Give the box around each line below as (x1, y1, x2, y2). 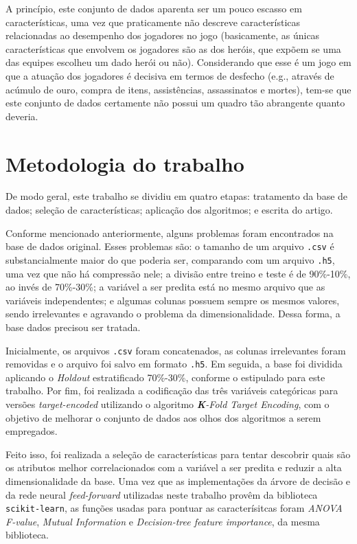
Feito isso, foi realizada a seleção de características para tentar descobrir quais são (5, 446, 351, 461)
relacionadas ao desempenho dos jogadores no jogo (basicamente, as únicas (5, 28, 320, 43)
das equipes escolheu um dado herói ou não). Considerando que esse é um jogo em (5, 55, 352, 69)
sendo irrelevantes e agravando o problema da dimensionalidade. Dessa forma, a (5, 306, 341, 321)
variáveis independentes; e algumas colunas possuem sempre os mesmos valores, (5, 293, 340, 307)
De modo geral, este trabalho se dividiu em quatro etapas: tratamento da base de (5, 189, 348, 203)
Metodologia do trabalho (5, 149, 244, 177)
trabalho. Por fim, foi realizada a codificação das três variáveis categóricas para (5, 383, 338, 398)
